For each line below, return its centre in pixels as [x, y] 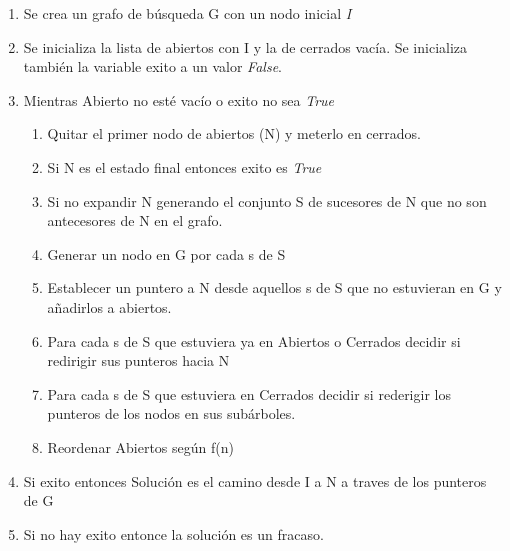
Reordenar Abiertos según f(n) [140, 446]
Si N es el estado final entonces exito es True [184, 166]
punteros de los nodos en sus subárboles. [171, 413]
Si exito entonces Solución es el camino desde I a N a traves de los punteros [255, 480]
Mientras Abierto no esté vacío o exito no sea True [179, 99]
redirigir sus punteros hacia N [138, 360]
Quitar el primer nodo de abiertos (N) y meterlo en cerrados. [234, 133]
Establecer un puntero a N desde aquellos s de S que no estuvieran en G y [274, 287]
